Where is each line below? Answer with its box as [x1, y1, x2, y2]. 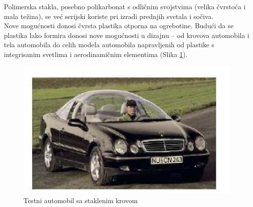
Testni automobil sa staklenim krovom [23, 195, 138, 205]
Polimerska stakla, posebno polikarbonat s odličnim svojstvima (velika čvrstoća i [4, 1, 246, 11]
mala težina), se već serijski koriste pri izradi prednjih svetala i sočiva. [4, 11, 214, 21]
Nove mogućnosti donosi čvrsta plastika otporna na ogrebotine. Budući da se [4, 20, 234, 31]
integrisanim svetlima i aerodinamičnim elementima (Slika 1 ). [4, 49, 188, 59]
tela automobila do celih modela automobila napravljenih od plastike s [4, 39, 214, 50]
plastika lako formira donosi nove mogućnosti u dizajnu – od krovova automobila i [4, 30, 250, 40]
